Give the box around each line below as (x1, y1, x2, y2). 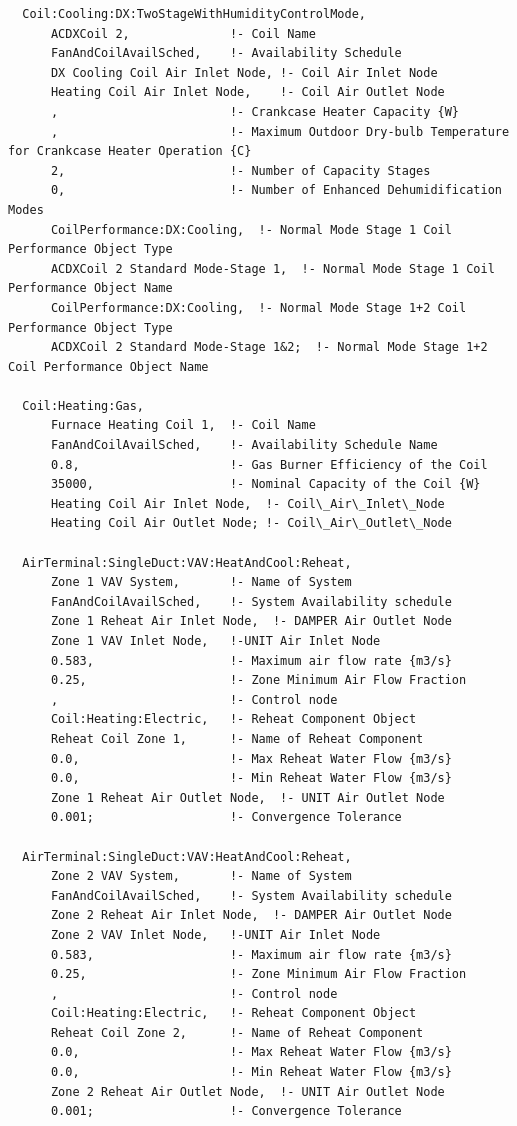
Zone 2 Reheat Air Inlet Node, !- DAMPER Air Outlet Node (50, 908, 452, 923)
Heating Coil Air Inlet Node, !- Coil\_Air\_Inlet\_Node (50, 496, 445, 511)
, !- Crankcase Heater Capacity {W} (50, 104, 460, 119)
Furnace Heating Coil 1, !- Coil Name (50, 418, 316, 433)
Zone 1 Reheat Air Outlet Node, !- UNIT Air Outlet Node (50, 790, 445, 805)
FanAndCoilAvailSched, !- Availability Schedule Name (50, 438, 438, 453)
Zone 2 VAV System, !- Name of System (50, 869, 352, 884)
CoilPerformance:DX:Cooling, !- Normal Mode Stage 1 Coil (50, 222, 452, 237)
